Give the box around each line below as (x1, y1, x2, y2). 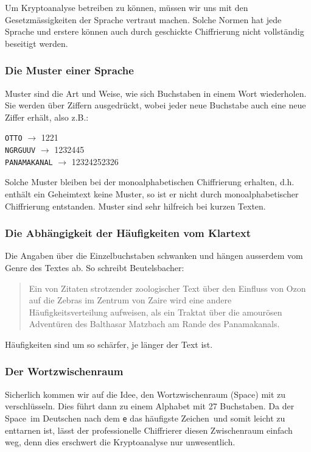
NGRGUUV (5, 146, 36, 155)
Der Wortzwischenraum (5, 364, 124, 379)
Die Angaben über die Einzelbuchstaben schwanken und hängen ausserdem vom (5, 249, 303, 262)
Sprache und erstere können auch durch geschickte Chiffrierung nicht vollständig (5, 25, 304, 38)
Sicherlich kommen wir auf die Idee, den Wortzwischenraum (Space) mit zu (5, 387, 286, 400)
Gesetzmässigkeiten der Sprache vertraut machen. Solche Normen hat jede (5, 13, 282, 26)
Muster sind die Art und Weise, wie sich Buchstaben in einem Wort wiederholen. (5, 87, 307, 99)
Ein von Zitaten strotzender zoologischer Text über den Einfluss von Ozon (29, 281, 306, 294)
